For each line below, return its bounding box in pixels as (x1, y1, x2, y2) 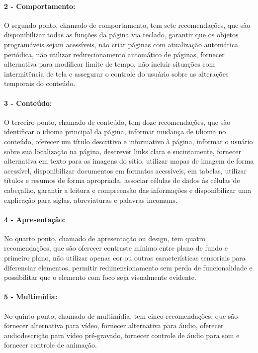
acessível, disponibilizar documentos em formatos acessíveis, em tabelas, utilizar (4, 165, 247, 176)
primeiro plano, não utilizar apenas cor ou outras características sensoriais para (4, 253, 246, 263)
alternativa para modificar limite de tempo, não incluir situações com (4, 59, 215, 69)
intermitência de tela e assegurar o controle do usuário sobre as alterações (4, 68, 229, 79)
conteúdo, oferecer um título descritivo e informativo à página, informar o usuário (4, 136, 253, 146)
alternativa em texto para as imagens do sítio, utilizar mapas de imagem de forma (4, 156, 254, 166)
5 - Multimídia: (4, 291, 58, 302)
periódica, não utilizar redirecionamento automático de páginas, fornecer (4, 49, 225, 59)
